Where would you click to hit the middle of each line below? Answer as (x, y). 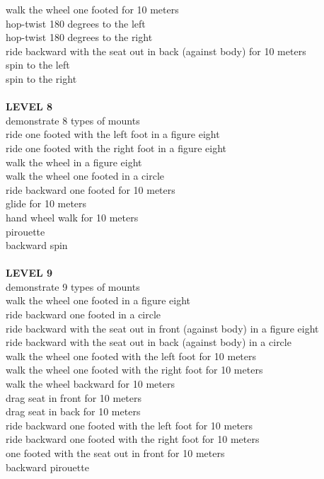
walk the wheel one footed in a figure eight (98, 300)
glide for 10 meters (46, 203)
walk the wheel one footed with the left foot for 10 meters (131, 356)
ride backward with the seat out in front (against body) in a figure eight (162, 328)
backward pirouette (47, 467)
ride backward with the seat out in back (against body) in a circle (149, 342)
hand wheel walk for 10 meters (72, 217)
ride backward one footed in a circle (83, 314)
